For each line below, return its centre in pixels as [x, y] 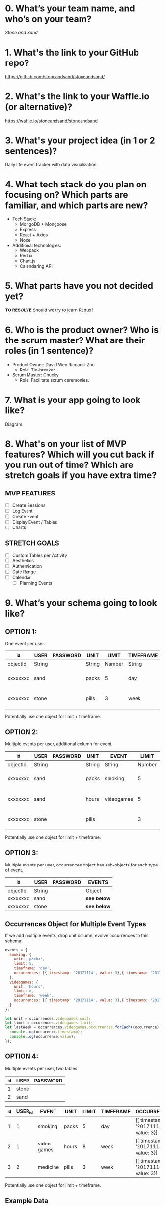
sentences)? [31, 151]
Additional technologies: [37, 245]
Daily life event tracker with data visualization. [52, 164]
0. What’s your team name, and [70, 9]
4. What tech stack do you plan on [76, 184]
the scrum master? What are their [75, 340]
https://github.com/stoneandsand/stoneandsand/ [55, 76]
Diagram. [14, 424]
